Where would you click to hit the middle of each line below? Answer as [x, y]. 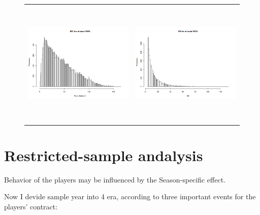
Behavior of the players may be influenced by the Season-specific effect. [115, 179]
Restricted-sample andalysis [104, 155]
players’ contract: [31, 206]
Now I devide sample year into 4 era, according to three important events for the [130, 196]
